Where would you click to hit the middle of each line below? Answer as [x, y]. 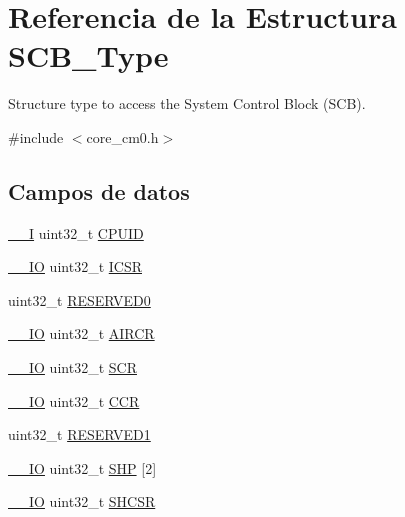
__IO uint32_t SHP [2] [82, 467]
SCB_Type [88, 55]
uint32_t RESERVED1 [79, 434]
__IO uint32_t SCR [72, 367]
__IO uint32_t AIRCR [81, 333]
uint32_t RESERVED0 [79, 299]
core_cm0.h [122, 136]
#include [36, 136]
